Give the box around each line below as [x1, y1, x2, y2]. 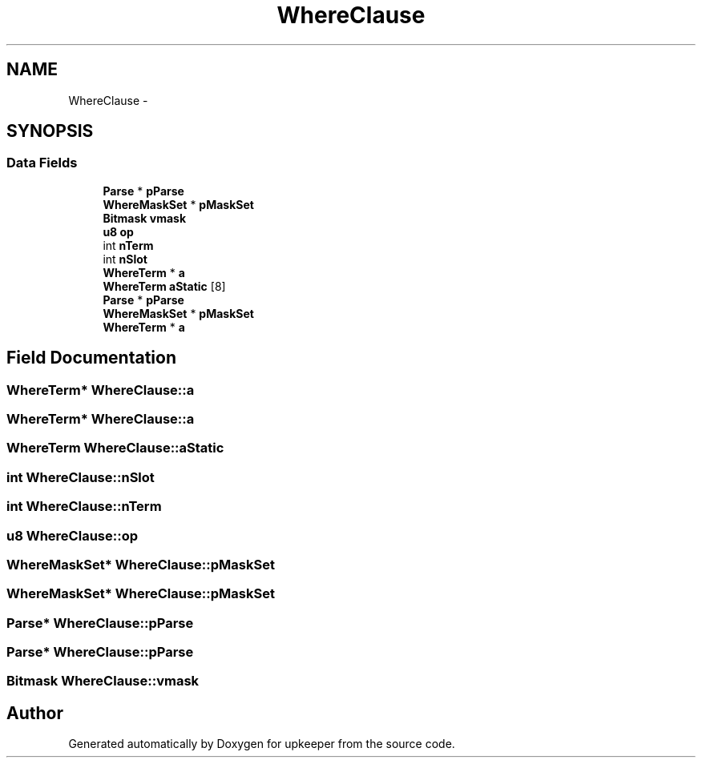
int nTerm [103, 238, 154, 252]
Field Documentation [6, 348, 176, 368]
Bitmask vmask [103, 211, 187, 225]
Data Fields [6, 155, 78, 171]
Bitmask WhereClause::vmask [6, 673, 200, 690]
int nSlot [103, 251, 147, 266]
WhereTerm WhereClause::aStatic [6, 440, 224, 456]
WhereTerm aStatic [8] [103, 279, 226, 293]
